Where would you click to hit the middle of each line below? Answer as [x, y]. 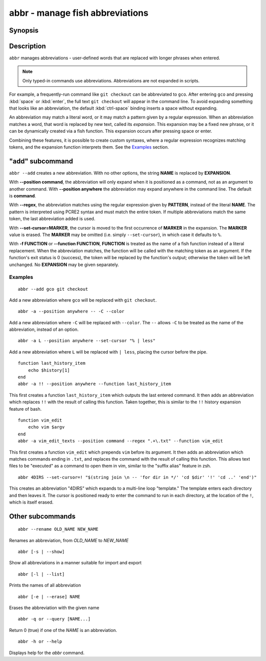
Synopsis [24, 30]
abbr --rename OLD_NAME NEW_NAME [58, 529]
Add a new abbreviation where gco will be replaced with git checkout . [83, 300]
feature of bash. [25, 409]
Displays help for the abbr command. [47, 653]
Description [28, 46]
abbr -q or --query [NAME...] [54, 619]
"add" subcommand [41, 161]
